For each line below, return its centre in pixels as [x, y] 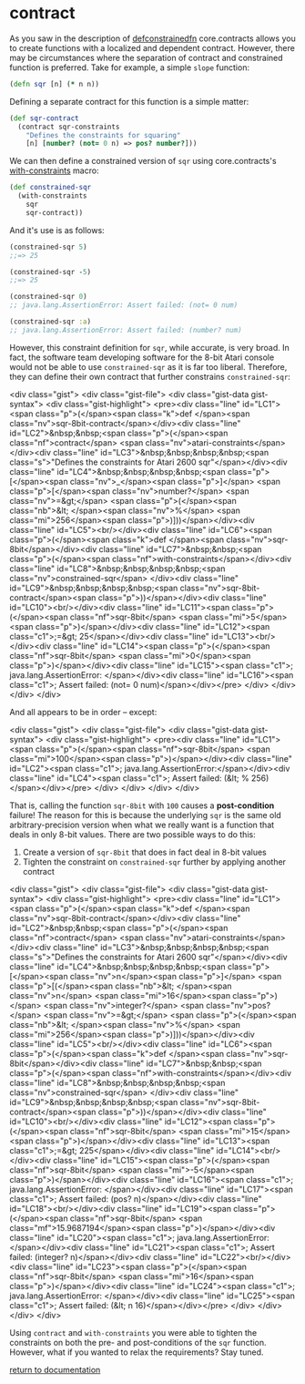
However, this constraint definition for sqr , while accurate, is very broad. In [149, 347]
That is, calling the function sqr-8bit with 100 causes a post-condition [142, 805]
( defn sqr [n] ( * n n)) [55, 84]
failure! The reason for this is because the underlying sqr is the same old [146, 815]
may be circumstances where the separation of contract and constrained [147, 57]
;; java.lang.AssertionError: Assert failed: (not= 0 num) [124, 305]
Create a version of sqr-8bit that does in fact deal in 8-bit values [144, 852]
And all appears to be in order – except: [83, 712]
